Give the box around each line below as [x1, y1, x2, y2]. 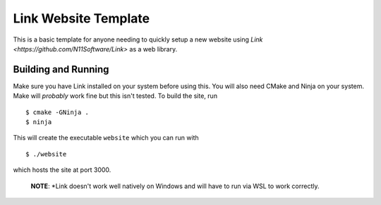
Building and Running [13, 63, 109, 75]
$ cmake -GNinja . [25, 108, 90, 116]
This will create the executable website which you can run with [13, 134, 199, 142]
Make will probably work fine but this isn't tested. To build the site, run [13, 92, 218, 100]
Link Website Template [13, 11, 150, 26]
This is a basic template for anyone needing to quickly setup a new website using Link [13, 35, 263, 44]
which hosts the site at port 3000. [13, 166, 111, 174]
